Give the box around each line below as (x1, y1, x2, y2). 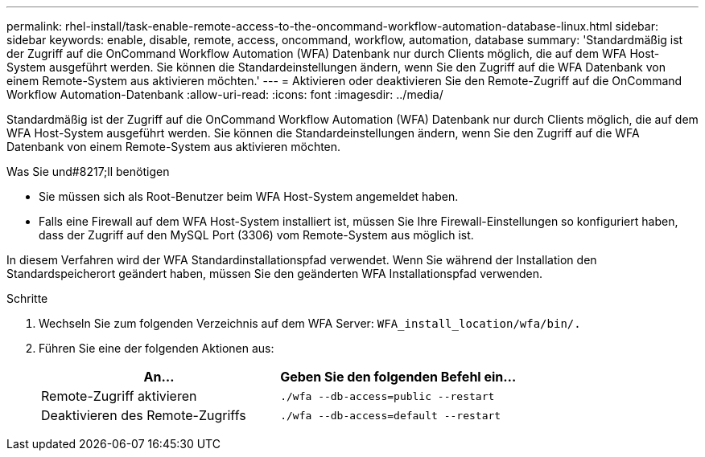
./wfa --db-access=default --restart (280, 409, 501, 422)
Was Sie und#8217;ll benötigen (6, 165, 170, 178)
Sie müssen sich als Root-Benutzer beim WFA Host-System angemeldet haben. (39, 190, 459, 203)
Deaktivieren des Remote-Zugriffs (41, 407, 246, 423)
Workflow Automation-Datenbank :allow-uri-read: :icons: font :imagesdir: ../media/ (6, 88, 443, 101)
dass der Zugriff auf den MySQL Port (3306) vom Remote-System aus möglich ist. (39, 228, 474, 242)
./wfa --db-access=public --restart (280, 390, 495, 402)
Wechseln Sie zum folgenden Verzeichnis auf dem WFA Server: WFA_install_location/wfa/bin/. (39, 316, 581, 330)
